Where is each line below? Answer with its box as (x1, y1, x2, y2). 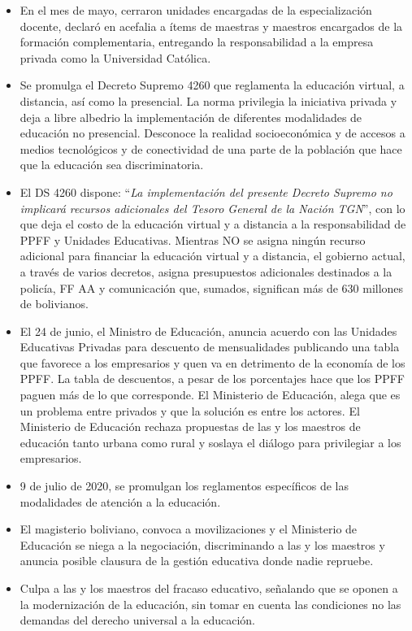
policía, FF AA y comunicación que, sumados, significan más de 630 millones (20, 279, 404, 296)
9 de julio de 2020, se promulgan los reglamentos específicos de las (20, 477, 349, 494)
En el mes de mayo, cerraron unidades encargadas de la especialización (20, 2, 372, 18)
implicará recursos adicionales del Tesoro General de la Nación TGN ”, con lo (20, 199, 405, 216)
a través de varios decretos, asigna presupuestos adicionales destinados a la (20, 263, 392, 280)
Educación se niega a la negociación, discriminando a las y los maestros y (20, 536, 385, 553)
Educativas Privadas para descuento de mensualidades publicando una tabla (20, 338, 400, 355)
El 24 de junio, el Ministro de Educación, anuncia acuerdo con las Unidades (20, 322, 397, 339)
